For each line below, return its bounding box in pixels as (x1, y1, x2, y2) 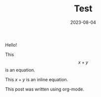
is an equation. (5, 67, 36, 73)
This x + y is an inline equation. (5, 76, 68, 82)
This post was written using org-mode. (5, 86, 84, 92)
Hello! (5, 42, 17, 48)
